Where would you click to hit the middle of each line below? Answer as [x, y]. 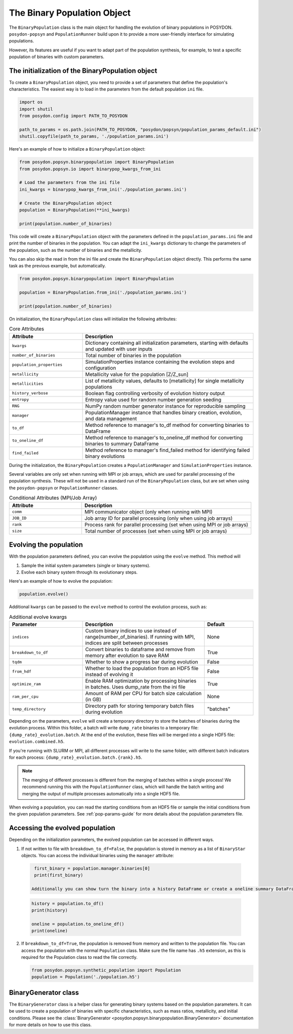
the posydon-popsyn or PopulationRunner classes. [63, 488]
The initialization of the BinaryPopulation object [83, 71]
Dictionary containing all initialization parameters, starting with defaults [167, 343]
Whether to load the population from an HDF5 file [142, 668]
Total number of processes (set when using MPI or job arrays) [156, 531]
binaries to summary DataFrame [122, 443]
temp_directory [29, 709]
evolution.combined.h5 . [37, 742]
